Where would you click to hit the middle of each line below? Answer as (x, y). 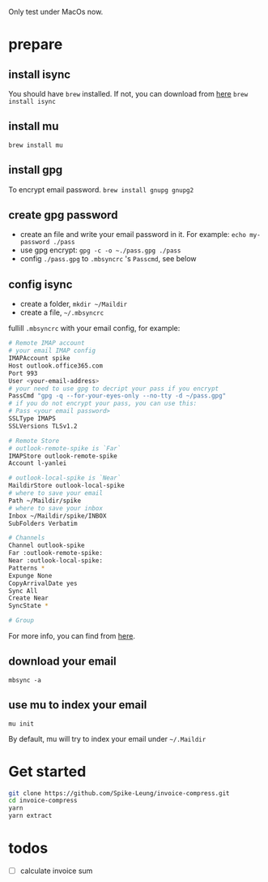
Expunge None (30, 575)
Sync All (23, 591)
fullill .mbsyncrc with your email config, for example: (94, 329)
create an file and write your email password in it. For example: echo (133, 234)
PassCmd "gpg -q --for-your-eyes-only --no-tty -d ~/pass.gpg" (117, 396)
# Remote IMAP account (47, 343)
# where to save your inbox (56, 508)
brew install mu (36, 145)
